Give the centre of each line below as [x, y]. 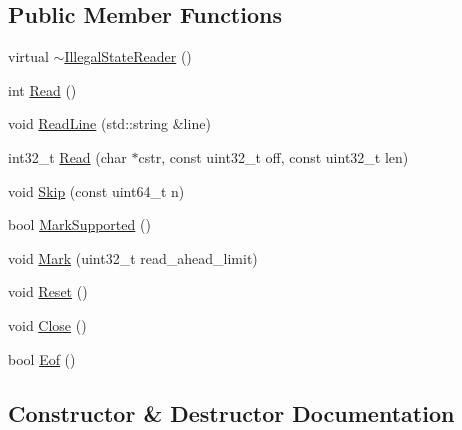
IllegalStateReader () [128, 56]
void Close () [47, 324]
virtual [28, 56]
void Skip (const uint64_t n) [96, 190]
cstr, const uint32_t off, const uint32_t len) [273, 156]
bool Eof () [42, 358]
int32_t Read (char [67, 156]
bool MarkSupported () [79, 224]
